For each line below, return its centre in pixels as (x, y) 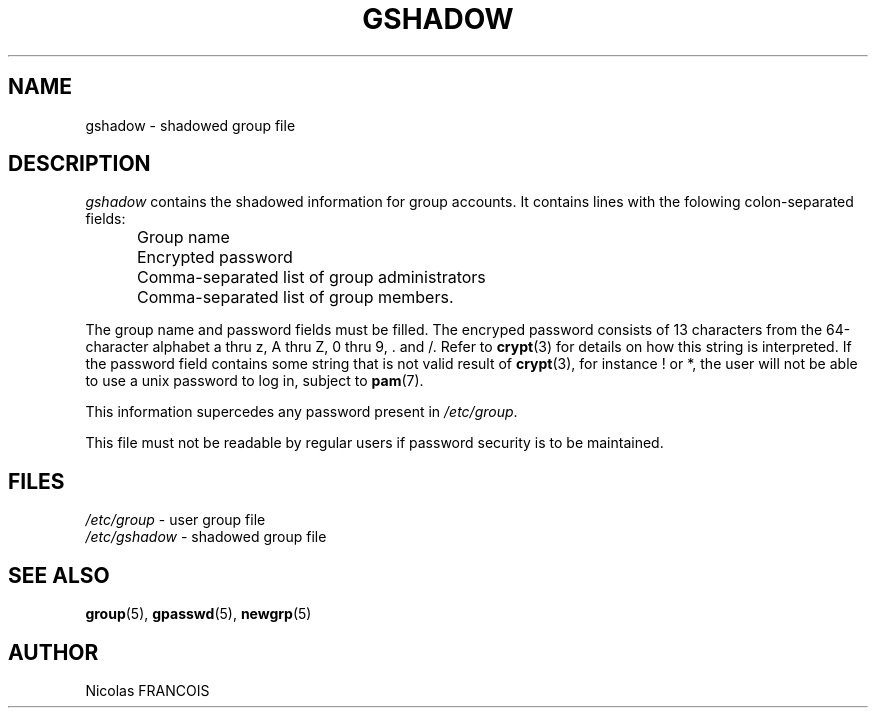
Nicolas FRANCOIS (147, 690)
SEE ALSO (59, 575)
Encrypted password (215, 257)
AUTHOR (53, 652)
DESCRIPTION (79, 164)
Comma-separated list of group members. (295, 297)
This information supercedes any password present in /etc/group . (301, 412)
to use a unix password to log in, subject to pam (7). (254, 381)
